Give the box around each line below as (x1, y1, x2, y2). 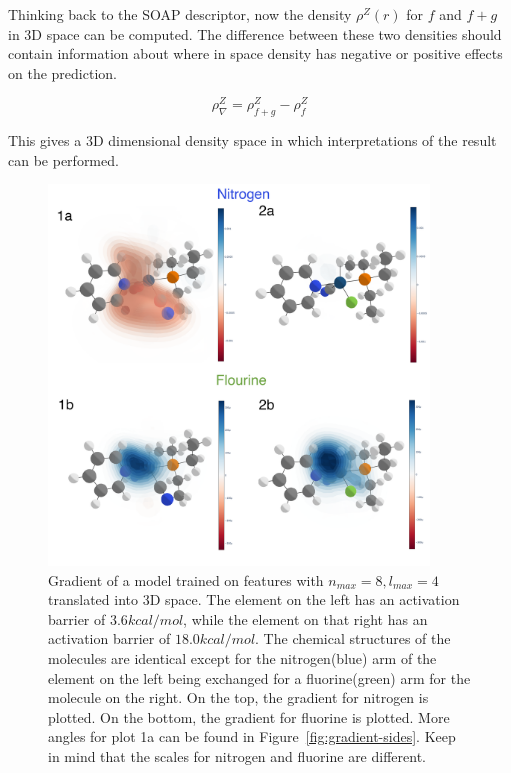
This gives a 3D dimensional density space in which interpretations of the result (8, 130, 497, 151)
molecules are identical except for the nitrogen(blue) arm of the (48, 648, 437, 668)
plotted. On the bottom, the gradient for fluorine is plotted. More (48, 706, 450, 727)
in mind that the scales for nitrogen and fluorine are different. (48, 745, 426, 766)
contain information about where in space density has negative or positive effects (8, 43, 503, 64)
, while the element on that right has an (183, 608, 428, 629)
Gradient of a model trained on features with (48, 569, 324, 590)
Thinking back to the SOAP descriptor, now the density (8, 4, 352, 24)
